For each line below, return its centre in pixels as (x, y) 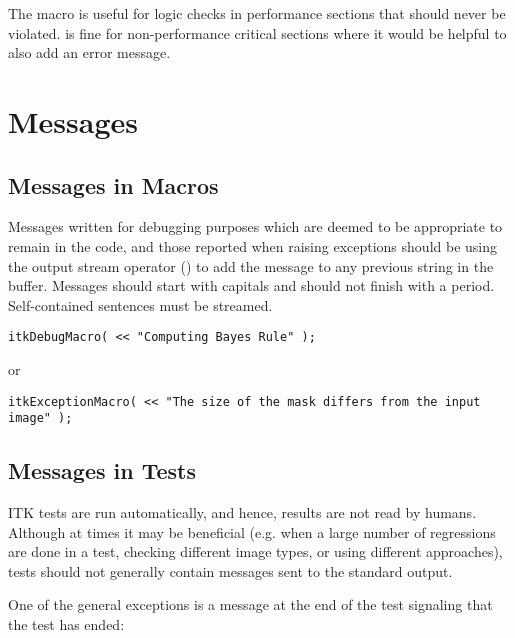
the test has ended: (66, 624)
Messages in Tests (102, 470)
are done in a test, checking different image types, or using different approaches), (255, 551)
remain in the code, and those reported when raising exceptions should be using (253, 245)
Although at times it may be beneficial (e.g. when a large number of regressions (252, 531)
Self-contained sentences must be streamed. (140, 304)
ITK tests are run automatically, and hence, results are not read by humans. (242, 512)
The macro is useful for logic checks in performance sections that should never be (257, 13)
